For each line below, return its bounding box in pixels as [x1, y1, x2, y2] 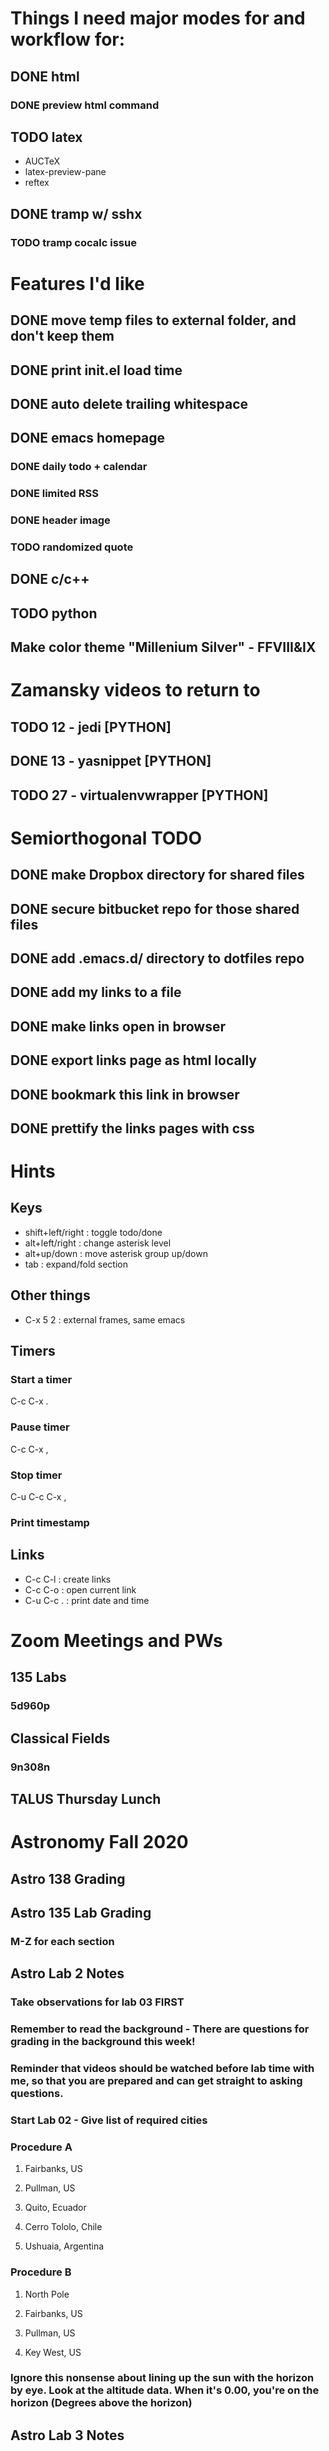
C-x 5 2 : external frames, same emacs [24, 1313, 186, 1326]
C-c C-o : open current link [24, 1583, 137, 1596]
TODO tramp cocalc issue [10, 235, 137, 249]
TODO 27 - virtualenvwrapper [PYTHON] [10, 787, 269, 804]
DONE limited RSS [10, 487, 99, 501]
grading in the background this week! [10, 2035, 196, 2049]
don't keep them [10, 328, 115, 345]
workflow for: [10, 28, 126, 51]
